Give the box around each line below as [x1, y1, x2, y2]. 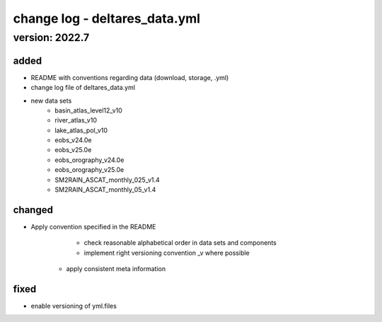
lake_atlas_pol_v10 [54, 126, 108, 134]
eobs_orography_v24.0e [54, 156, 125, 164]
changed [13, 204, 53, 216]
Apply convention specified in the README [30, 222, 156, 231]
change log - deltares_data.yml [13, 11, 201, 26]
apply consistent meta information [66, 265, 166, 273]
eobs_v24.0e [54, 136, 92, 144]
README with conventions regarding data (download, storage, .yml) [30, 73, 229, 81]
